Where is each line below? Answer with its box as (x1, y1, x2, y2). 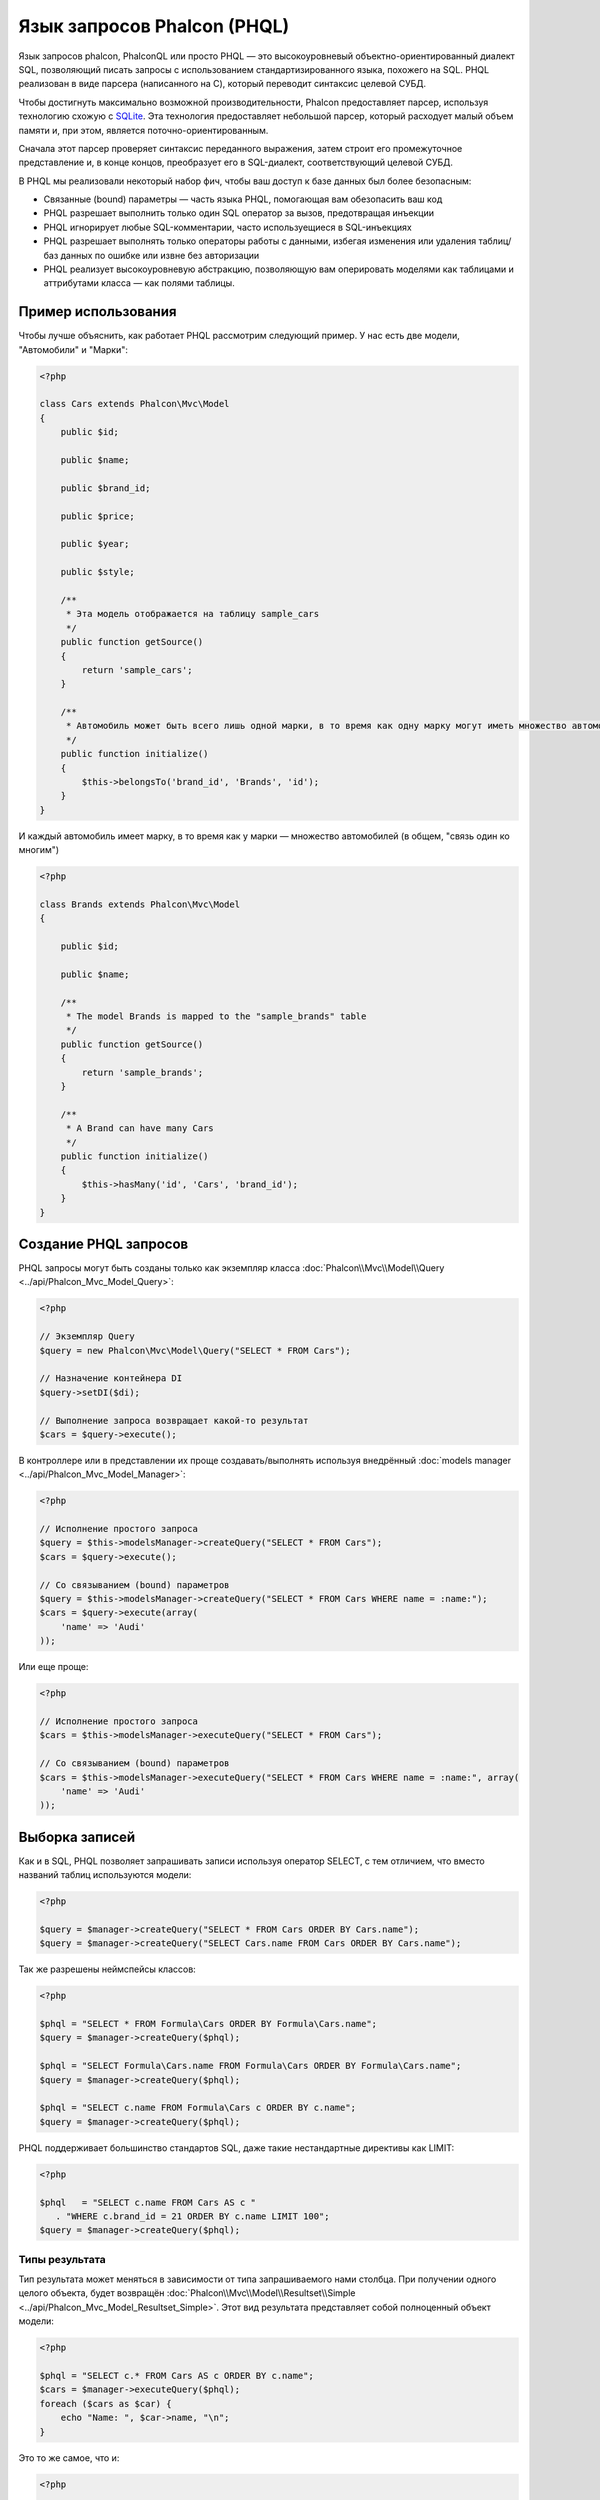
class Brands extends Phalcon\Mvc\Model (39, 898, 240, 910)
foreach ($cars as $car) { (39, 2398, 172, 2409)
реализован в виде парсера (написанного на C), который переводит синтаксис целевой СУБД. (18, 78, 427, 90)
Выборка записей (18, 1828, 136, 1845)
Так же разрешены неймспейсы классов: (18, 1963, 197, 1975)
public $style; (60, 566, 135, 578)
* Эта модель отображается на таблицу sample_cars (65, 608, 320, 620)
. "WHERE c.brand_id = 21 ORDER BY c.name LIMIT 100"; (55, 2210, 330, 2222)
